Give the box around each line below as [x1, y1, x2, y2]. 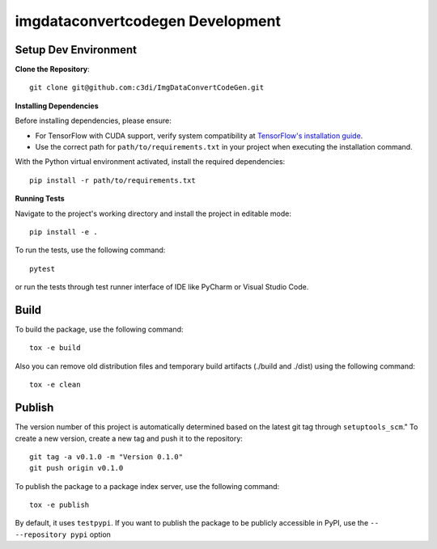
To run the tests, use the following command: [15, 245, 166, 255]
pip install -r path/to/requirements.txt [29, 175, 196, 185]
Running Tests [15, 194, 65, 204]
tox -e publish [29, 500, 90, 509]
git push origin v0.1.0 [29, 463, 124, 473]
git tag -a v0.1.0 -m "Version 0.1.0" [29, 452, 184, 461]
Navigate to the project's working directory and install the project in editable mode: [15, 209, 291, 218]
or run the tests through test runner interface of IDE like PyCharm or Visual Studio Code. [15, 282, 309, 292]
